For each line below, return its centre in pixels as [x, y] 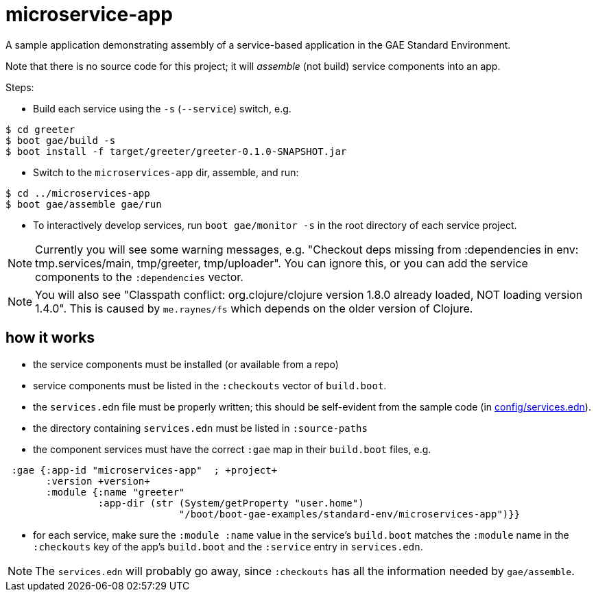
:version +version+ [98, 481]
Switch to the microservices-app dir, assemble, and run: [166, 172]
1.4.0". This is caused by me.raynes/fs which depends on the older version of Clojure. [254, 308]
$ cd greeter [40, 129]
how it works [50, 338]
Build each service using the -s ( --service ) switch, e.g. [162, 108]
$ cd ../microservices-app [78, 193]
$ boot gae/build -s [61, 140]
